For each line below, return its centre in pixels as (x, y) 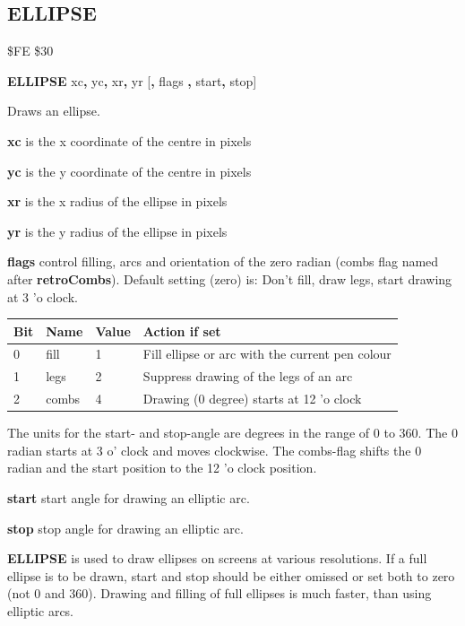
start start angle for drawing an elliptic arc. (129, 498)
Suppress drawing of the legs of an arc (248, 376)
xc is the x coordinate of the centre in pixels (129, 140)
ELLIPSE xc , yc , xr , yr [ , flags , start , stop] (132, 80)
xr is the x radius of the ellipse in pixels (117, 201)
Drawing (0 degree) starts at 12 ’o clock (252, 399)
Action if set (182, 330)
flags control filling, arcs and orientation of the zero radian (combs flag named (223, 261)
